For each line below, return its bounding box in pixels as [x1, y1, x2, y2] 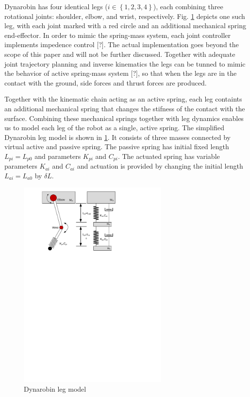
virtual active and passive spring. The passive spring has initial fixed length [4, 141, 229, 152]
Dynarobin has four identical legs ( [4, 1, 108, 11]
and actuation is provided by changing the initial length [77, 161, 243, 171]
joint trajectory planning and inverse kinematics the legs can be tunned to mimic [4, 58, 246, 69]
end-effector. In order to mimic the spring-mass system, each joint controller [4, 30, 231, 40]
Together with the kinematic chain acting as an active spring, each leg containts [4, 94, 242, 104]
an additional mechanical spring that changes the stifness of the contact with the [4, 103, 245, 113]
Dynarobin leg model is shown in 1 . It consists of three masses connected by [4, 132, 231, 142]
